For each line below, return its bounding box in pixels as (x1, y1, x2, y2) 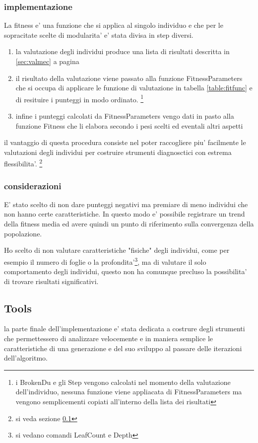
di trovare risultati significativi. (4, 276, 99, 286)
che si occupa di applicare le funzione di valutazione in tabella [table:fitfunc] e (15, 82, 253, 93)
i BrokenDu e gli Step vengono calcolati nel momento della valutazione (15, 376, 231, 387)
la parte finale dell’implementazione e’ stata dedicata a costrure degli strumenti (4, 323, 245, 334)
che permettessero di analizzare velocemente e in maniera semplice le (4, 333, 213, 344)
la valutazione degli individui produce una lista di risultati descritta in (15, 46, 230, 57)
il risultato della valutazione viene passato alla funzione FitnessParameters (15, 73, 243, 83)
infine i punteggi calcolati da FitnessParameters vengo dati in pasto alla (15, 111, 234, 121)
